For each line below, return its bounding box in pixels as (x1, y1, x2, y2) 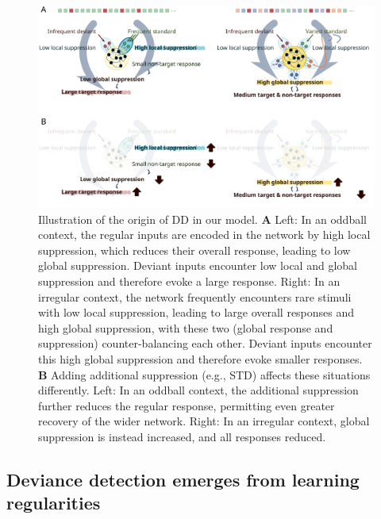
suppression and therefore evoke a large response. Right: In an (38, 273, 341, 290)
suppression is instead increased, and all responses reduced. (38, 428, 326, 444)
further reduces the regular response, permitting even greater (38, 397, 335, 413)
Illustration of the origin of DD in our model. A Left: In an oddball (38, 210, 367, 227)
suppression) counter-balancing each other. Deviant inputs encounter (38, 335, 372, 352)
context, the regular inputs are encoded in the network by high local (38, 226, 371, 243)
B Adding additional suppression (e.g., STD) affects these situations (38, 366, 371, 383)
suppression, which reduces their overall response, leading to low (38, 241, 351, 258)
